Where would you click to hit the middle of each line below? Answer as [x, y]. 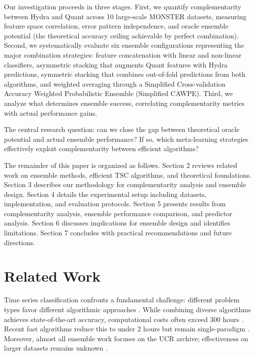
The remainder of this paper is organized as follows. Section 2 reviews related [121, 165]
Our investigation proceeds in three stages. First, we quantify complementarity [123, 6]
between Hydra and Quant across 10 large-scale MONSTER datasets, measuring [125, 16]
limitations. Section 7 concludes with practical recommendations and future [118, 233]
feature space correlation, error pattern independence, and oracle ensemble [116, 26]
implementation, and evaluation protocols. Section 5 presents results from [115, 204]
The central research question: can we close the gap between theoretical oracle [122, 129]
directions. [20, 242]
